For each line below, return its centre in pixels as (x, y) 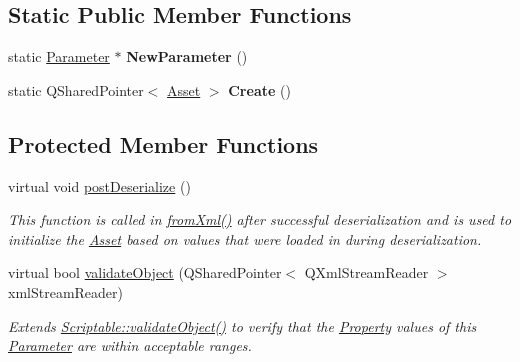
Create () (259, 89)
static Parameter (59, 56)
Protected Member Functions (163, 143)
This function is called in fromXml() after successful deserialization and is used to (260, 219)
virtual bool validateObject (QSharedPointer (145, 272)
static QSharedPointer (76, 89)
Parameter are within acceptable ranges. (130, 345)
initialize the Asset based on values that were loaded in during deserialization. (245, 238)
